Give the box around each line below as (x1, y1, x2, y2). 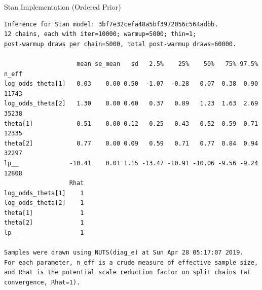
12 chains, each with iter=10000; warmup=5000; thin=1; (4, 30, 197, 38)
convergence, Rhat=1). (4, 279, 81, 286)
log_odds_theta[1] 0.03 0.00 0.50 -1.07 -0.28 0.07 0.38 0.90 (4, 80, 258, 88)
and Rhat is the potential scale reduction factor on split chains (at (4, 269, 251, 276)
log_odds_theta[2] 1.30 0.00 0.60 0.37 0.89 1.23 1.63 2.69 (4, 100, 258, 107)
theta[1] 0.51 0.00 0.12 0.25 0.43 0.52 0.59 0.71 (4, 120, 258, 127)
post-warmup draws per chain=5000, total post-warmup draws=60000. (4, 40, 237, 48)
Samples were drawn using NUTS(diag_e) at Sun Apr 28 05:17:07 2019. (4, 249, 244, 257)
